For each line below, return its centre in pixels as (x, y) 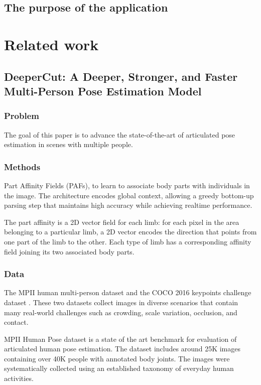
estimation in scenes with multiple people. (69, 144)
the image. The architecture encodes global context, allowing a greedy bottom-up (129, 195)
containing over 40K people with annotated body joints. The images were (117, 358)
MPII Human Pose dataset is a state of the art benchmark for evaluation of (120, 339)
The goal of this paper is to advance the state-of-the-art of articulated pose (120, 134)
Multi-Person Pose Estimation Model (103, 91)
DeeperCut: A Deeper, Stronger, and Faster (121, 76)
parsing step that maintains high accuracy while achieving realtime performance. (128, 205)
